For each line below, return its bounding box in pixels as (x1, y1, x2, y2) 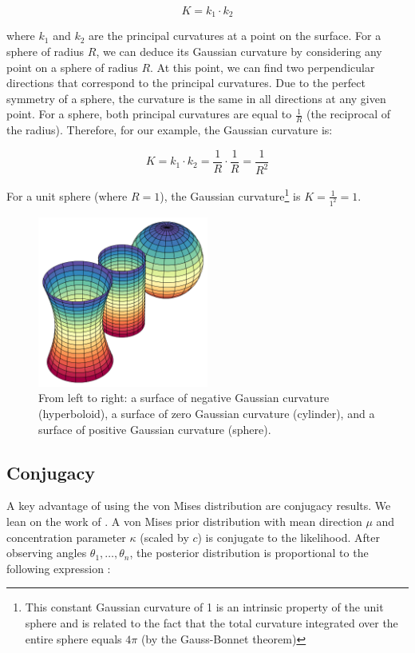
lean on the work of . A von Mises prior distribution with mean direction (6, 512, 362, 529)
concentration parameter (6, 528, 126, 545)
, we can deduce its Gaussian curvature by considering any (96, 43, 382, 60)
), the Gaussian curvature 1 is (160, 185, 301, 204)
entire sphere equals (25, 630, 122, 647)
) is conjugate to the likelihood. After (197, 528, 380, 545)
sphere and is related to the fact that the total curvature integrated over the (25, 614, 398, 631)
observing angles (6, 544, 87, 561)
